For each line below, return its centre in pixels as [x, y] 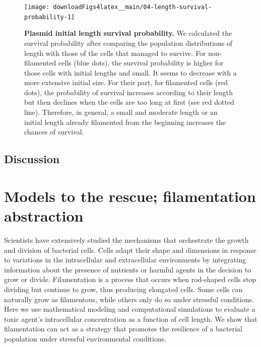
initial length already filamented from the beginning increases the [125, 122]
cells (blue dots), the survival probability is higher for [141, 63]
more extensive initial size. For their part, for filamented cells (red [126, 82]
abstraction [44, 216]
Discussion [32, 159]
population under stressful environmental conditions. [85, 338]
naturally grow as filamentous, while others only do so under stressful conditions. [129, 299]
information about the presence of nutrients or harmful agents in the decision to [128, 269]
